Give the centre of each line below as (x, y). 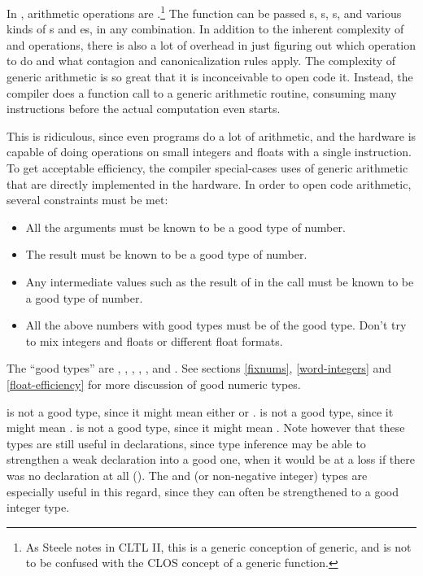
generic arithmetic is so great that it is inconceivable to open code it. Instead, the (210, 77)
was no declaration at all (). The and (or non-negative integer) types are (187, 475)
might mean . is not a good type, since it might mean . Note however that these (206, 428)
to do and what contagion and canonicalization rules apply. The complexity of (201, 61)
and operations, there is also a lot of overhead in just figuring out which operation (211, 44)
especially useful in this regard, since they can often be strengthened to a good (203, 491)
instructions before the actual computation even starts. (144, 109)
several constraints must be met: (87, 200)
